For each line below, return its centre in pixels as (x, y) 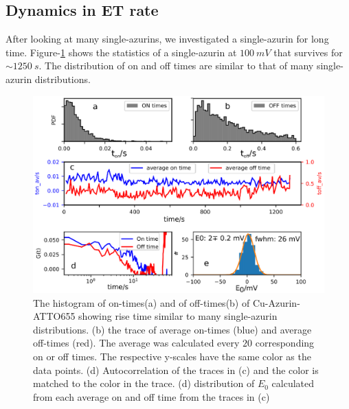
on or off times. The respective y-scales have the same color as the (172, 356)
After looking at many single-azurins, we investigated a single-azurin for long (167, 39)
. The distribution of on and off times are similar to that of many (176, 66)
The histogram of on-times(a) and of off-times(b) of (142, 302)
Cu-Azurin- (276, 302)
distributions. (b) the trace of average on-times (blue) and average (172, 329)
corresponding (285, 343)
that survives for (308, 52)
